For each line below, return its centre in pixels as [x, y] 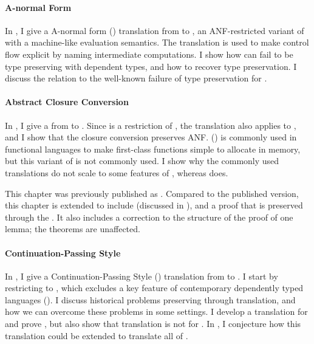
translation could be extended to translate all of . [97, 335]
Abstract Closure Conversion [67, 102]
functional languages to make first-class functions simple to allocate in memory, [153, 149]
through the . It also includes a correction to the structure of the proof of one [149, 217]
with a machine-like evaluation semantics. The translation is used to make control [157, 42]
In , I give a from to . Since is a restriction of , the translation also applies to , [151, 125]
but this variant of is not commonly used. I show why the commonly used [142, 161]
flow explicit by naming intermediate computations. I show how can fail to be [149, 54]
